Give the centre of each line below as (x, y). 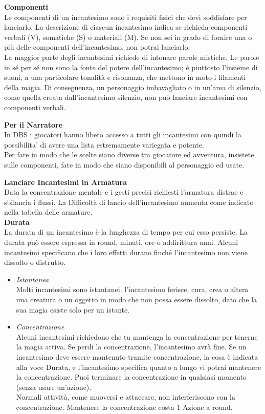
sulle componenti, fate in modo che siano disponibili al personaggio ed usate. (124, 164)
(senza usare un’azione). (54, 387)
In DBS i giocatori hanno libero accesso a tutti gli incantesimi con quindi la (123, 134)
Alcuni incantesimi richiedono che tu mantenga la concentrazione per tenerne (137, 336)
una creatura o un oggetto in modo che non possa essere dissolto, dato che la (137, 299)
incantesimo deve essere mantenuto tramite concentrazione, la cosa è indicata (137, 357)
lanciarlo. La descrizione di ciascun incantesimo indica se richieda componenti (126, 27)
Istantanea (32, 279)
